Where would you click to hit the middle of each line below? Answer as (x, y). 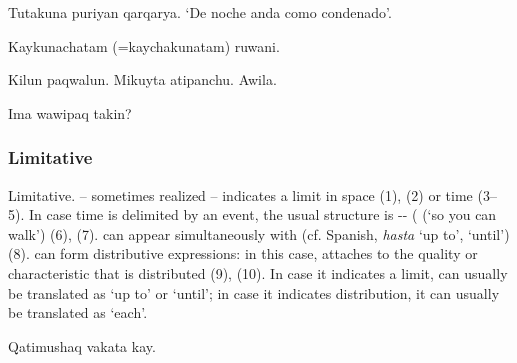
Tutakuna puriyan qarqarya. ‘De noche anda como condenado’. (200, 12)
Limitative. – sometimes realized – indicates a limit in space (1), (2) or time (240, 194)
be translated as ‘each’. (78, 312)
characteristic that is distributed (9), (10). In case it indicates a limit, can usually (258, 272)
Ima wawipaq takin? (70, 112)
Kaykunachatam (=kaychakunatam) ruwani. (144, 45)
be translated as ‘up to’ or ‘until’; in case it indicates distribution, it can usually (254, 292)
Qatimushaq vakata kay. (82, 345)
